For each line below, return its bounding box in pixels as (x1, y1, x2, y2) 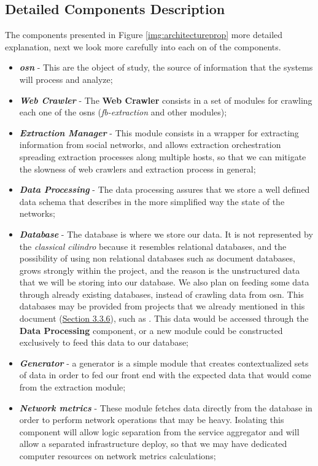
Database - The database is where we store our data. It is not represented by (19, 227, 313, 240)
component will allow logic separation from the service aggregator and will (19, 425, 300, 438)
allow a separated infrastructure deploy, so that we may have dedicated (19, 437, 287, 450)
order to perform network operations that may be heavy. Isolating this (19, 413, 284, 426)
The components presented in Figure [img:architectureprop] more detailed (5, 28, 283, 41)
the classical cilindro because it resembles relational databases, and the (19, 239, 287, 252)
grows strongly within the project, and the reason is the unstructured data (19, 263, 300, 276)
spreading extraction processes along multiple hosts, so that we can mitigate (19, 150, 306, 163)
